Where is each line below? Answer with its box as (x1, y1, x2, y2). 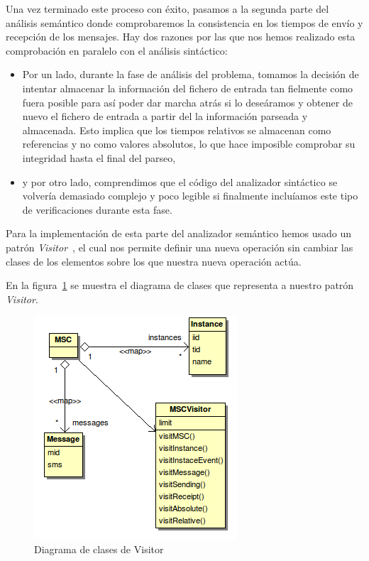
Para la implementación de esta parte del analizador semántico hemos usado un (6, 226, 352, 241)
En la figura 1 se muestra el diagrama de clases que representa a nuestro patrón (6, 278, 354, 293)
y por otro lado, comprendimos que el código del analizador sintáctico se (22, 174, 338, 189)
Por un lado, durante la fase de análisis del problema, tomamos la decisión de (22, 67, 359, 82)
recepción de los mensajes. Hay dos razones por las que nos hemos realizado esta (6, 29, 356, 44)
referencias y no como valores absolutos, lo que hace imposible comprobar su (22, 136, 356, 151)
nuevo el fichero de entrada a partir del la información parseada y (22, 109, 308, 124)
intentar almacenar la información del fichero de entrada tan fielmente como (22, 80, 353, 95)
